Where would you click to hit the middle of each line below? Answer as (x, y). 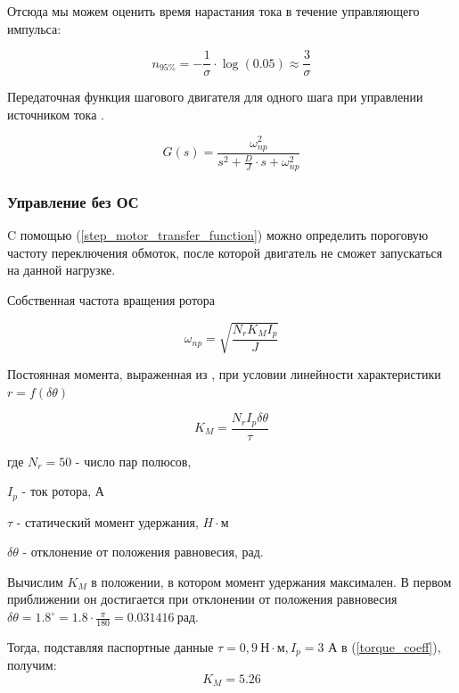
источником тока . (56, 114)
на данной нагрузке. (61, 270)
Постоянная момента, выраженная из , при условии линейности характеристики (224, 373)
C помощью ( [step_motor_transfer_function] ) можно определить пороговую (218, 235)
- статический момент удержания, (107, 521)
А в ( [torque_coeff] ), (385, 646)
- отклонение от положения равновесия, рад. (143, 552)
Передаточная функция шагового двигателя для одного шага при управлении (215, 97)
